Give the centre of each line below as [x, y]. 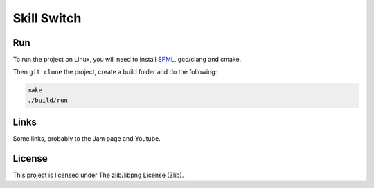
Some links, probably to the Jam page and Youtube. [87, 139]
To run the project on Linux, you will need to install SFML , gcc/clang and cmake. [127, 60]
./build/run [48, 100]
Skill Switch [47, 18]
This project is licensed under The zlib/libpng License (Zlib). [98, 175]
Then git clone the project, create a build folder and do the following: [115, 72]
